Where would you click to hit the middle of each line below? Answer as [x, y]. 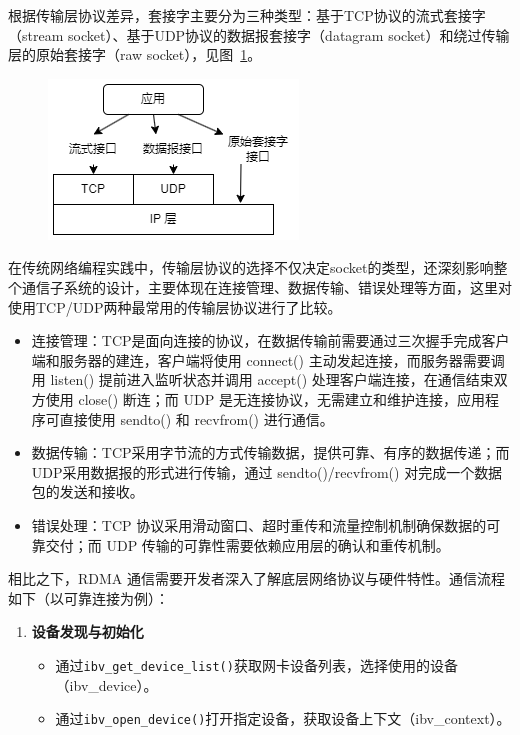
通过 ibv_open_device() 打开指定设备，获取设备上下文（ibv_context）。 [283, 718]
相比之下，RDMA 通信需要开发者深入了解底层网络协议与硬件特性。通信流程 [256, 578]
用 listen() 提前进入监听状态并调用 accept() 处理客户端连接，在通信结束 [262, 379]
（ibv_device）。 [106, 684]
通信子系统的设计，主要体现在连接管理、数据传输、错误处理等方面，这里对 [266, 286]
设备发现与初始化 [87, 631]
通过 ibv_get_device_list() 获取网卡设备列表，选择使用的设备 [256, 664]
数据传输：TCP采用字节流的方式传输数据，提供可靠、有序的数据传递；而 [270, 452]
